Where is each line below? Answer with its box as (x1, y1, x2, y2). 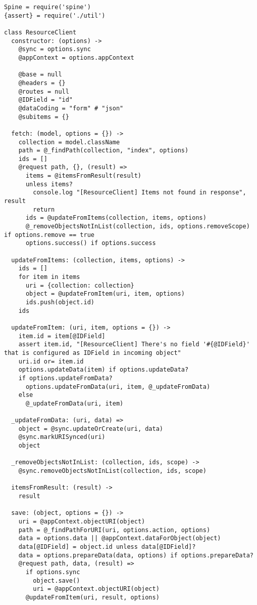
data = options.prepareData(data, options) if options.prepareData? (18, 551, 253, 559)
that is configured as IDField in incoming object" (4, 349, 181, 356)
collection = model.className (18, 138, 120, 146)
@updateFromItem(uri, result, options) (25, 593, 160, 601)
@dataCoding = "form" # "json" (18, 104, 124, 112)
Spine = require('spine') (4, 4, 91, 11)
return (33, 206, 55, 213)
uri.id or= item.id (18, 357, 84, 365)
